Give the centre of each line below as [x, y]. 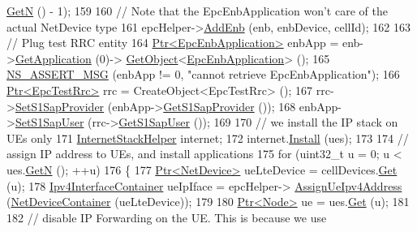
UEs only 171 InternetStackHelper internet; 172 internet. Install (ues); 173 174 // [208, 137]
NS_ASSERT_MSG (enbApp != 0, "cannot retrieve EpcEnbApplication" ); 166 [203, 74]
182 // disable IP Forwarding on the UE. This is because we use [167, 217]
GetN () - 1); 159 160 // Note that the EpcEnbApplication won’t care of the [197, 11]
